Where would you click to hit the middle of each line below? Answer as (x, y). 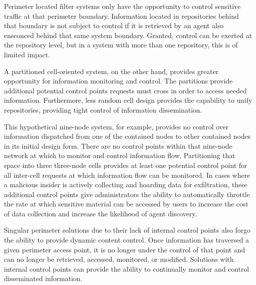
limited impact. (27, 54)
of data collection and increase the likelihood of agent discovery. (101, 213)
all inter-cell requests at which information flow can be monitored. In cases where (127, 175)
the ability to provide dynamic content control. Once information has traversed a (127, 240)
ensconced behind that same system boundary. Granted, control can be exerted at (128, 35)
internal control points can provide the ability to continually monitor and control (127, 268)
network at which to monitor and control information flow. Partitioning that (120, 155)
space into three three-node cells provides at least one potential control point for (126, 165)
